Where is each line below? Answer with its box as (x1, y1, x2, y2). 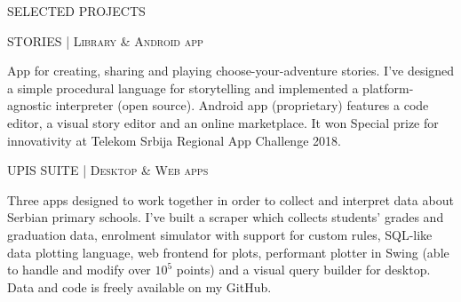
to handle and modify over (7, 260, 151, 279)
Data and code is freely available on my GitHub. (7, 277, 272, 296)
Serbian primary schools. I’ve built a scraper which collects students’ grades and (7, 208, 444, 226)
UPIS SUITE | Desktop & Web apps (7, 161, 209, 179)
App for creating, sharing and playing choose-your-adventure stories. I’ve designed (7, 61, 455, 80)
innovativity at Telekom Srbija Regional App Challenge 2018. (7, 131, 341, 149)
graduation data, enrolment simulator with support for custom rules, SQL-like (7, 225, 433, 243)
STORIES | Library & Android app (7, 31, 203, 50)
